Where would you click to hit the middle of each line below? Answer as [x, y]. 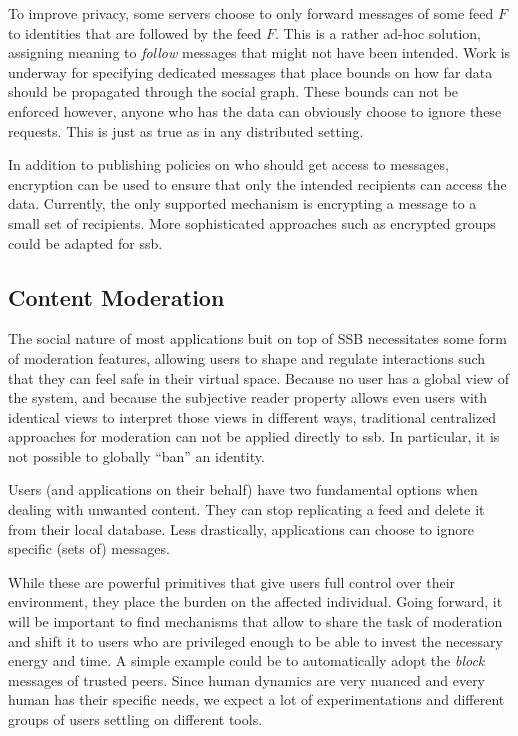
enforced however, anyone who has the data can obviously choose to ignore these [255, 110]
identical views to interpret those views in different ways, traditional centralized [252, 416]
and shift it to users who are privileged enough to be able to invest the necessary [255, 640]
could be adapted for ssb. [85, 242]
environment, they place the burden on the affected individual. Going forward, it [255, 601]
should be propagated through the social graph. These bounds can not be [233, 91]
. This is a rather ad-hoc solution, [377, 32]
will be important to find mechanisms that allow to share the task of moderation [255, 621]
